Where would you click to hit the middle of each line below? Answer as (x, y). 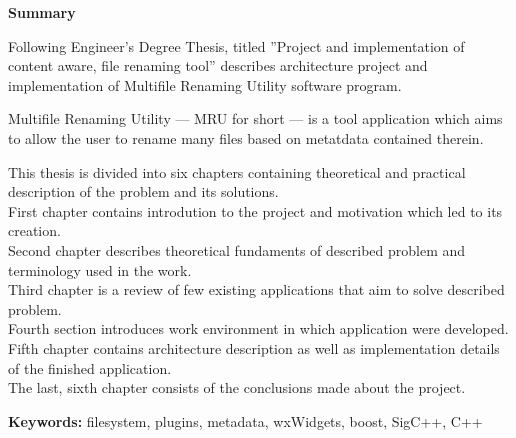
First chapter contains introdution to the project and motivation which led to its (255, 210)
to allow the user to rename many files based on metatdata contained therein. (246, 137)
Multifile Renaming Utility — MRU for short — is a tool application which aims (255, 118)
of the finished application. (90, 367)
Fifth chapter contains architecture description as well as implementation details (254, 347)
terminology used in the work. (100, 269)
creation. (34, 230)
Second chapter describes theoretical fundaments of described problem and (237, 249)
